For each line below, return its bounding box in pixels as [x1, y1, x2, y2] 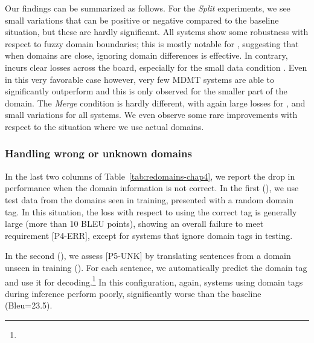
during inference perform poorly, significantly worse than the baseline [5, 287, 261, 299]
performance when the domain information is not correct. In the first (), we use [5, 181, 299, 194]
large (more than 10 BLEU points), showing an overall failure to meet [5, 217, 264, 230]
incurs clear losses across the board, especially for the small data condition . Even [5, 60, 307, 73]
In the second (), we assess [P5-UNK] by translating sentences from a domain [5, 249, 291, 262]
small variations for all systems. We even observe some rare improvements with [5, 108, 298, 121]
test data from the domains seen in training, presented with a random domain [5, 193, 294, 206]
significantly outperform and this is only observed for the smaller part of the [5, 85, 287, 97]
